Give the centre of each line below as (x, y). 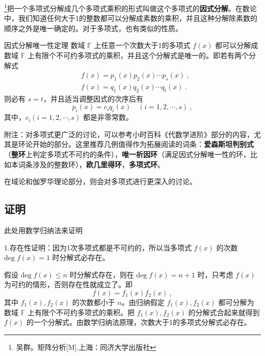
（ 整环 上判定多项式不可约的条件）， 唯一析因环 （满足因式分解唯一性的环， (127, 154)
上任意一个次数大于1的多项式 (142, 45)
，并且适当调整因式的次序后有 (93, 98)
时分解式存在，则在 (102, 274)
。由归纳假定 (143, 302)
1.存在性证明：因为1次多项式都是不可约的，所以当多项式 (98, 247)
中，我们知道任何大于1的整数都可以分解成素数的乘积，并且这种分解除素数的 (131, 18)
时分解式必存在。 (81, 257)
